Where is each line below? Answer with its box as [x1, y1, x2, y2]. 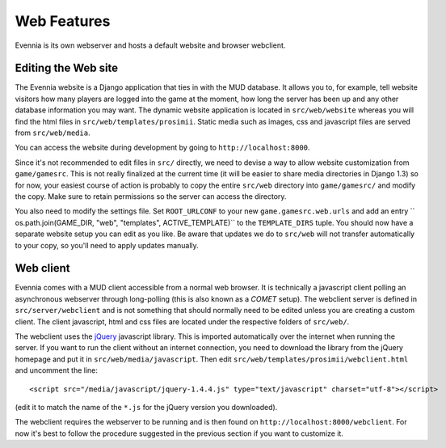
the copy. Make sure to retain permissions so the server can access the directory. [15, 191, 287, 201]
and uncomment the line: [15, 366, 99, 375]
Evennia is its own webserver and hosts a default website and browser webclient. [15, 40, 286, 50]
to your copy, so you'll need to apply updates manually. [15, 240, 200, 250]
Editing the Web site [15, 61, 119, 75]
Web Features [15, 12, 111, 30]
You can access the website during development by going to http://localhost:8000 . [15, 142, 310, 153]
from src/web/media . [15, 128, 90, 137]
